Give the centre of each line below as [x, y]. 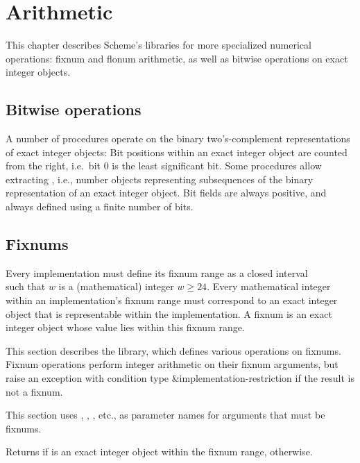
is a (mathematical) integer [116, 286]
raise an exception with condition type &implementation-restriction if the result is [180, 378]
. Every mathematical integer [269, 286]
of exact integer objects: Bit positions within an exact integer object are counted [177, 152]
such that [26, 286]
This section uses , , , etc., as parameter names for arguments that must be [165, 415]
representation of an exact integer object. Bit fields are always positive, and [166, 193]
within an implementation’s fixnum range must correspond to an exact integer [172, 300]
